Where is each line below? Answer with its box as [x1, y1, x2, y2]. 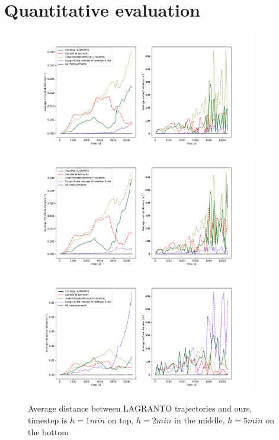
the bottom [28, 425, 69, 438]
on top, [107, 413, 134, 426]
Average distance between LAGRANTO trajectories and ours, [28, 402, 252, 415]
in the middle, [174, 413, 225, 426]
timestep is [28, 413, 68, 426]
